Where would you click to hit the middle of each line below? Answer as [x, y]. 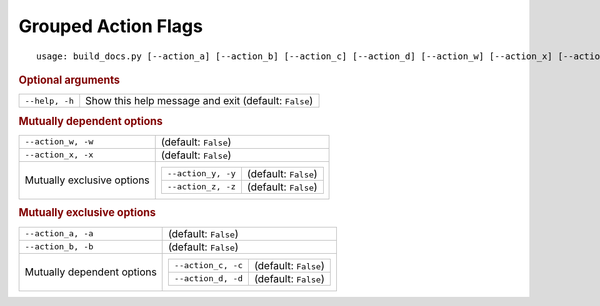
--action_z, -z [201, 186]
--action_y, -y [201, 173]
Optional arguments [69, 80]
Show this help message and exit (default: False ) [199, 101]
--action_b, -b [59, 246]
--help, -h [49, 100]
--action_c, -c [208, 265]
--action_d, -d [208, 278]
